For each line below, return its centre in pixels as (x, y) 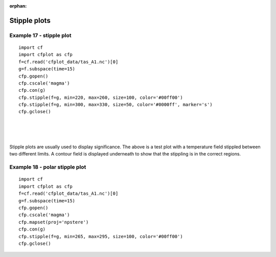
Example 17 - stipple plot (40, 35)
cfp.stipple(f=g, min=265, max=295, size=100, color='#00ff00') (101, 236)
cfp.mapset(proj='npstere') (54, 222)
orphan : (18, 6)
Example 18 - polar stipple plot (48, 167)
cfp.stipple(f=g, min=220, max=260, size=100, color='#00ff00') (101, 97)
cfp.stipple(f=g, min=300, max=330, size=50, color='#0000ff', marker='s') (116, 105)
